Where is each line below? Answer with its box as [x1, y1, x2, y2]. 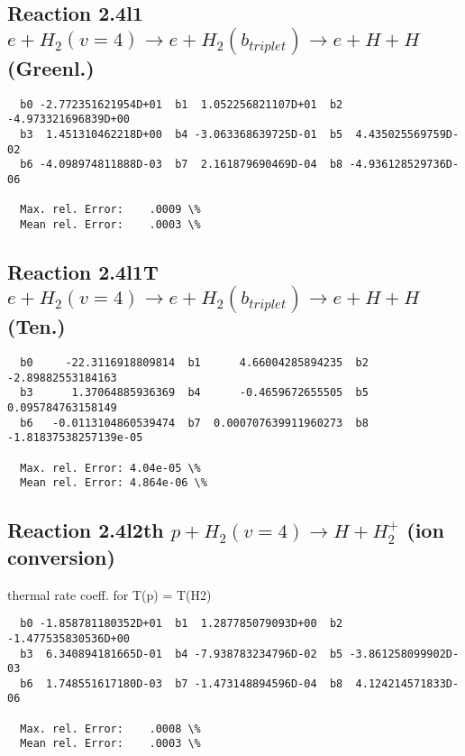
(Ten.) [7, 312, 66, 340]
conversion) [7, 542, 115, 570]
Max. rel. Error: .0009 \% [20, 203, 201, 217]
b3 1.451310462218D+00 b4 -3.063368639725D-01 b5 [20, 127, 343, 141]
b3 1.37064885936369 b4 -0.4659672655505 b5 [20, 386, 369, 400]
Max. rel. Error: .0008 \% [20, 722, 201, 735]
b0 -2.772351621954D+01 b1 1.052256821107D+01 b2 [20, 97, 343, 111]
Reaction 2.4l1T [7, 257, 159, 285]
